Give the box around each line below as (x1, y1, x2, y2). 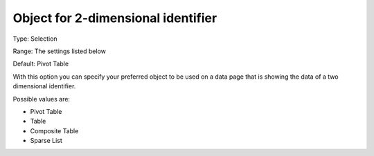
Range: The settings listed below (12, 47, 107, 55)
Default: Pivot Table (12, 59, 69, 68)
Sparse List (30, 137, 62, 145)
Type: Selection (12, 35, 58, 43)
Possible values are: (12, 95, 71, 103)
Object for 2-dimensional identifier (12, 10, 217, 26)
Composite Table (30, 126, 79, 135)
